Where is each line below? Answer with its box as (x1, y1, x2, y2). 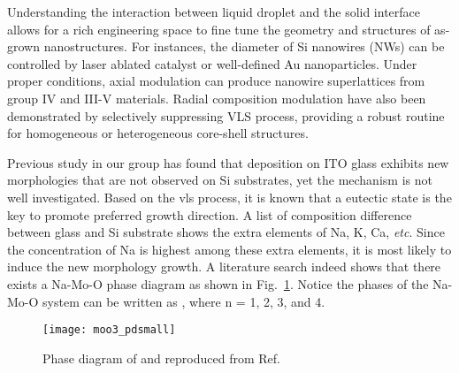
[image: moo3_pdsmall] (42, 324, 176, 337)
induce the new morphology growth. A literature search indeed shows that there (7, 257, 441, 276)
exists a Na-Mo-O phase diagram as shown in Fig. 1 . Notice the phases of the (7, 274, 429, 293)
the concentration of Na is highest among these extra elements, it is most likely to (7, 240, 452, 258)
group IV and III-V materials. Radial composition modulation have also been (7, 88, 426, 107)
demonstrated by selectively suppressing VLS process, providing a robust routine (7, 106, 445, 125)
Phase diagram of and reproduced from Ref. (42, 348, 280, 367)
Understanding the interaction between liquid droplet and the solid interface (7, 3, 421, 20)
